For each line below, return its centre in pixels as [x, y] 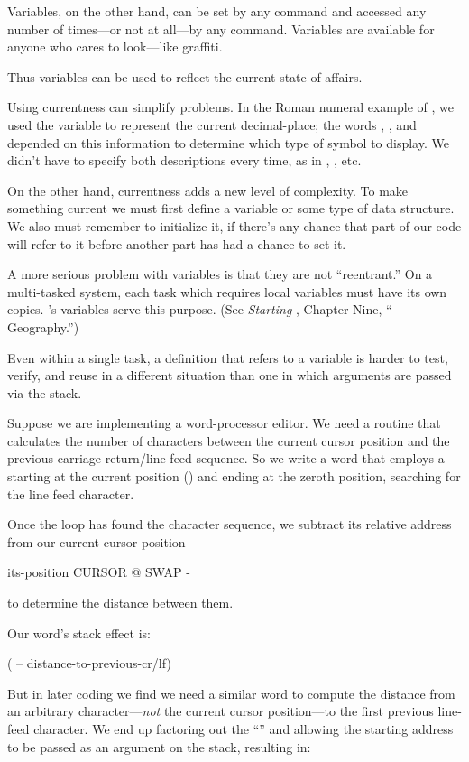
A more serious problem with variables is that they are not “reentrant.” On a [220, 274]
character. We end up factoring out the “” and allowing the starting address [244, 729]
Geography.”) [43, 326]
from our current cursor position [97, 541]
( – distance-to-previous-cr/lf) [89, 663]
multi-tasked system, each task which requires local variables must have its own [227, 291]
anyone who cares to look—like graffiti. [115, 46]
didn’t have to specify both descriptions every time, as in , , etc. [184, 160]
